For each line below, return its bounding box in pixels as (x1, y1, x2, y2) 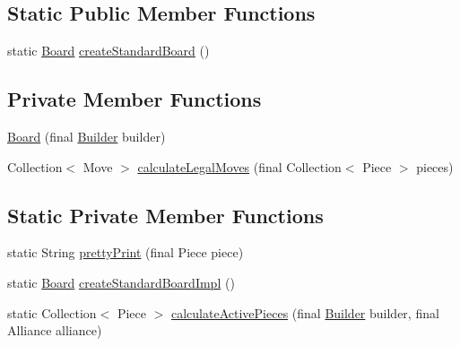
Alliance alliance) (7, 321, 102, 340)
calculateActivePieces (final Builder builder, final (171, 303, 439, 322)
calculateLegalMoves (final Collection (137, 157, 342, 176)
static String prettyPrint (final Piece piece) (7, 243, 244, 262)
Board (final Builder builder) (7, 127, 166, 145)
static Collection (7, 303, 97, 322)
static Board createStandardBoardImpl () (7, 272, 235, 291)
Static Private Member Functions (7, 201, 324, 229)
